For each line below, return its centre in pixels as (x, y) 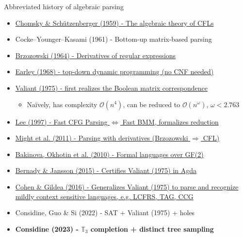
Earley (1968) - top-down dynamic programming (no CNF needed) (114, 71)
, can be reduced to (152, 104)
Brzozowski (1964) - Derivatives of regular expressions (96, 55)
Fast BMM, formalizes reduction (170, 121)
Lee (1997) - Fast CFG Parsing (61, 121)
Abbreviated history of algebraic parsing (64, 6)
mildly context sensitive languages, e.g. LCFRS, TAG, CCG (104, 196)
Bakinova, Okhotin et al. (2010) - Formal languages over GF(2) (109, 154)
